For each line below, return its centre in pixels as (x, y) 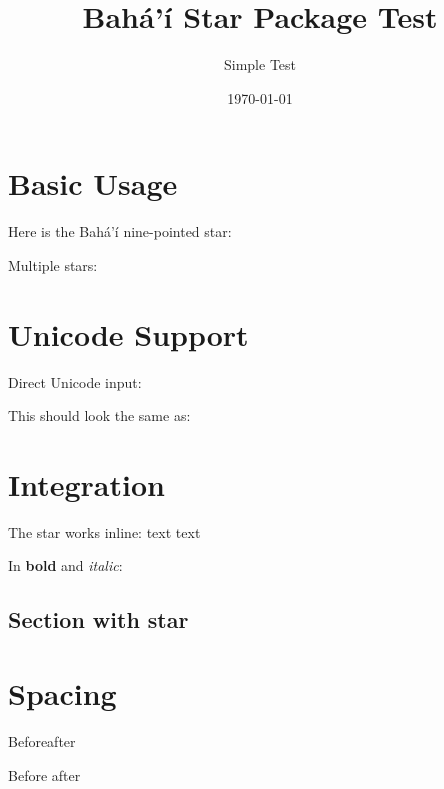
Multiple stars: (53, 264)
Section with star (98, 619)
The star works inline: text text (104, 531)
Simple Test (260, 64)
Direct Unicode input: (75, 381)
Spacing (62, 693)
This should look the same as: (99, 415)
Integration (86, 483)
